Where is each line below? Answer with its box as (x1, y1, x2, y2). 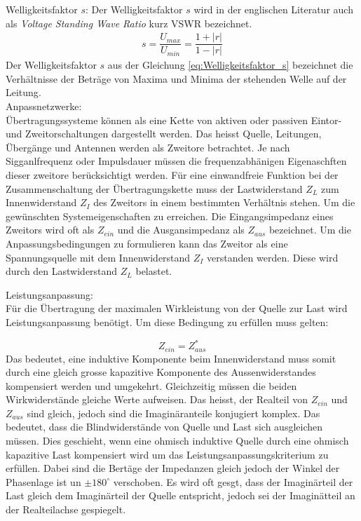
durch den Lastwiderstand (6, 264, 118, 278)
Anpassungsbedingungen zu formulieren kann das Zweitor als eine (6, 236, 288, 250)
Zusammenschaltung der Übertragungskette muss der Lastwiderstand (6, 181, 303, 196)
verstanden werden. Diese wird (207, 250, 339, 264)
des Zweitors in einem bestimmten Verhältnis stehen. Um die (93, 195, 355, 210)
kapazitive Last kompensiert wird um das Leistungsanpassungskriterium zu (6, 447, 329, 461)
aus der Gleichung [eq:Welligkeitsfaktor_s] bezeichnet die (107, 57, 353, 72)
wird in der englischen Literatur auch (193, 2, 353, 16)
